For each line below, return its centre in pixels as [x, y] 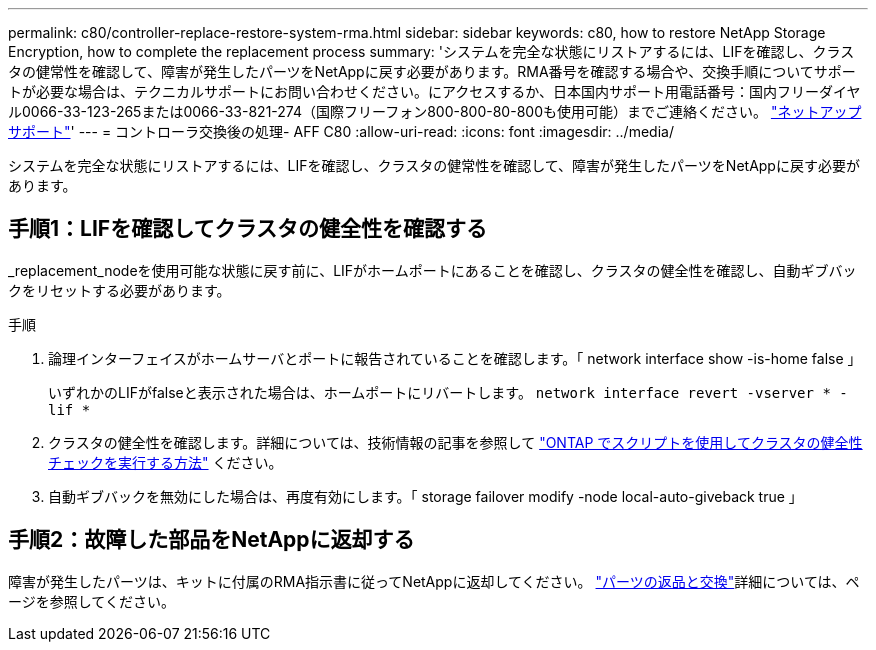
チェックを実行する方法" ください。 [165, 462]
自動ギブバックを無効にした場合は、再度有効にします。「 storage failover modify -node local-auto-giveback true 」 [425, 496]
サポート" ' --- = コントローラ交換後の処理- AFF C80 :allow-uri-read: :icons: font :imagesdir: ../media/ [341, 131]
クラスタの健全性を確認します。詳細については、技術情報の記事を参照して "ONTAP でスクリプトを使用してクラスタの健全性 [455, 442]
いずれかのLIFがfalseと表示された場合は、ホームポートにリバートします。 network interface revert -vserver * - [448, 392]
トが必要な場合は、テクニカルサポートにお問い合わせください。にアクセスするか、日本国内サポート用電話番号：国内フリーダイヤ [434, 91]
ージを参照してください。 [91, 601]
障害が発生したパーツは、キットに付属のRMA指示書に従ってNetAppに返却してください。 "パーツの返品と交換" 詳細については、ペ [434, 581]
